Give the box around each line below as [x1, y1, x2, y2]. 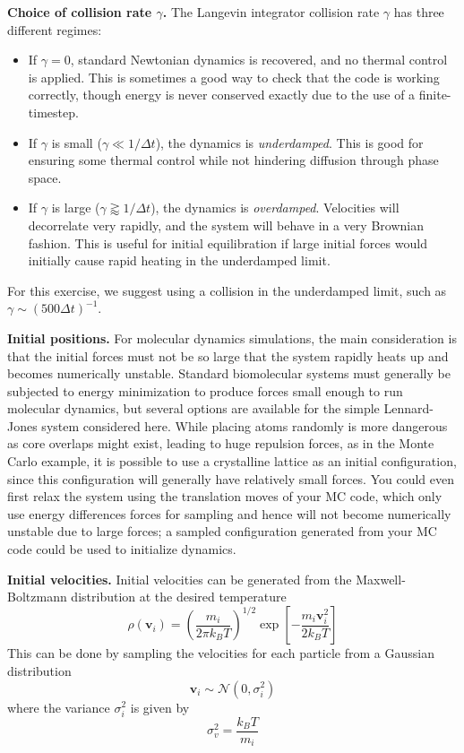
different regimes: [7, 20, 102, 39]
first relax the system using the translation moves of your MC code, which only [7, 487, 443, 506]
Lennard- [383, 399, 434, 418]
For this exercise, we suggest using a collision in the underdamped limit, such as [7, 281, 447, 299]
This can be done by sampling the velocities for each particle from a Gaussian [7, 644, 434, 662]
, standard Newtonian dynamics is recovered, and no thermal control [70, 50, 448, 69]
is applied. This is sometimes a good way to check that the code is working [28, 67, 440, 86]
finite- [418, 85, 451, 104]
